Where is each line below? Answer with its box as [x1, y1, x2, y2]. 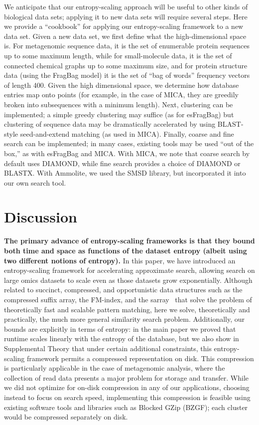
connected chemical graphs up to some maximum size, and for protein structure [4, 60, 248, 70]
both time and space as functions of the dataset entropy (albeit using [4, 245, 247, 255]
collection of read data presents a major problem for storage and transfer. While [4, 372, 249, 383]
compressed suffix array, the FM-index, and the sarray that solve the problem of [4, 294, 252, 304]
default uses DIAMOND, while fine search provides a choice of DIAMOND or [4, 158, 241, 168]
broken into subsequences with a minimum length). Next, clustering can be [4, 99, 233, 109]
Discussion [4, 207, 77, 227]
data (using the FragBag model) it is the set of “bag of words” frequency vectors [4, 70, 250, 80]
